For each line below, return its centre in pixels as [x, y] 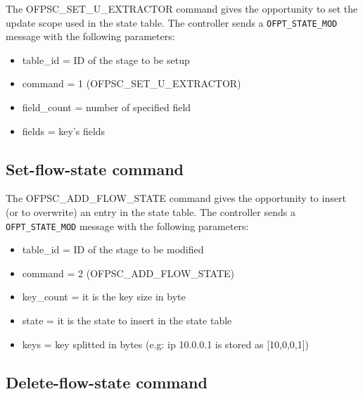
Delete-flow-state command [107, 382]
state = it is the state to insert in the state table [127, 320]
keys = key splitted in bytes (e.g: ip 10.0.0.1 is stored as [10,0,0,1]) [166, 344]
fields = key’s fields [64, 131]
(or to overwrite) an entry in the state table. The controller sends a [151, 212]
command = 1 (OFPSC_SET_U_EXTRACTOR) [132, 83]
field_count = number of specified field [107, 107]
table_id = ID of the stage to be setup [106, 59]
